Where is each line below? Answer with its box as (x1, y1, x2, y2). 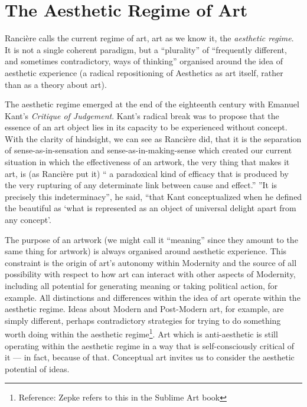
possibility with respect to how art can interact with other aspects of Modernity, (5, 268, 296, 280)
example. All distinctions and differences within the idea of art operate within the (5, 291, 301, 303)
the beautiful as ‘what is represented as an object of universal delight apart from (5, 202, 296, 214)
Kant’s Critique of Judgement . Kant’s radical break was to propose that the (5, 109, 279, 122)
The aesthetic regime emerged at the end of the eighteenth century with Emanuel (5, 98, 299, 110)
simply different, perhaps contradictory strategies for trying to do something (5, 314, 281, 326)
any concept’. (5, 214, 51, 226)
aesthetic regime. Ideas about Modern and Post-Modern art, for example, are (5, 303, 284, 315)
